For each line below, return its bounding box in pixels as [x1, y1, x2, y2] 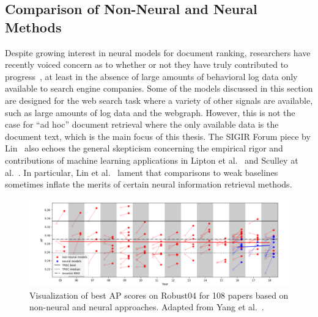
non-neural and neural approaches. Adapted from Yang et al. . [29, 301, 264, 313]
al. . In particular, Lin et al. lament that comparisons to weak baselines [5, 166, 278, 178]
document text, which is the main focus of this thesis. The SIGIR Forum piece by [5, 129, 311, 142]
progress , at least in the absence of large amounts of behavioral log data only [5, 70, 298, 82]
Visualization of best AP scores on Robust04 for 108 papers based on [29, 288, 289, 301]
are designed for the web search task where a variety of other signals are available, [5, 93, 313, 106]
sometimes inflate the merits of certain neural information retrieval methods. [5, 178, 292, 191]
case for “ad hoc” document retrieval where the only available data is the [5, 118, 279, 131]
